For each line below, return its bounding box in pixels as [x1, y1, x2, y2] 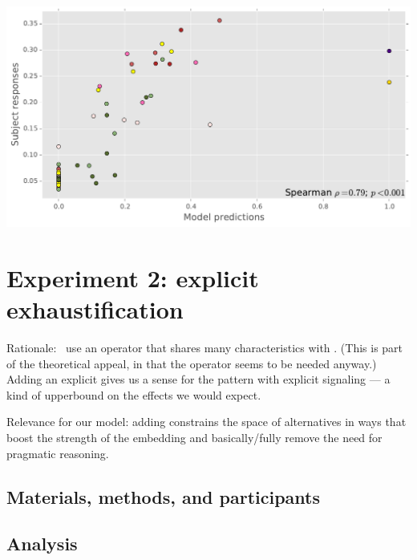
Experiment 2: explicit [6, 261, 259, 294]
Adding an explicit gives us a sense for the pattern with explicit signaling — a [6, 371, 391, 388]
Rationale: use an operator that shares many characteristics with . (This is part [6, 339, 403, 356]
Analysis [6, 531, 78, 556]
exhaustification [6, 293, 184, 326]
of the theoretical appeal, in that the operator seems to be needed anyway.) [6, 355, 377, 371]
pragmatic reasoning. [6, 444, 109, 461]
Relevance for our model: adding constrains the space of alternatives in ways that [6, 413, 407, 430]
